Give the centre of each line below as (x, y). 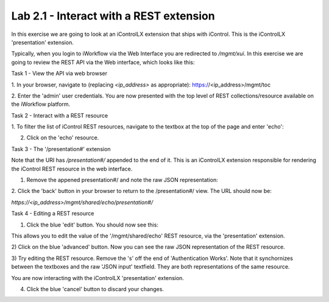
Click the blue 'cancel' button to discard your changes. (95, 289)
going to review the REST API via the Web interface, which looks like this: (103, 62)
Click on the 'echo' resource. (63, 138)
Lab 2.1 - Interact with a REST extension (113, 16)
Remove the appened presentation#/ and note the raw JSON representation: (122, 180)
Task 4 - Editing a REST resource (53, 214)
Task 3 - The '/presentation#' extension (61, 149)
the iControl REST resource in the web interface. (72, 169)
